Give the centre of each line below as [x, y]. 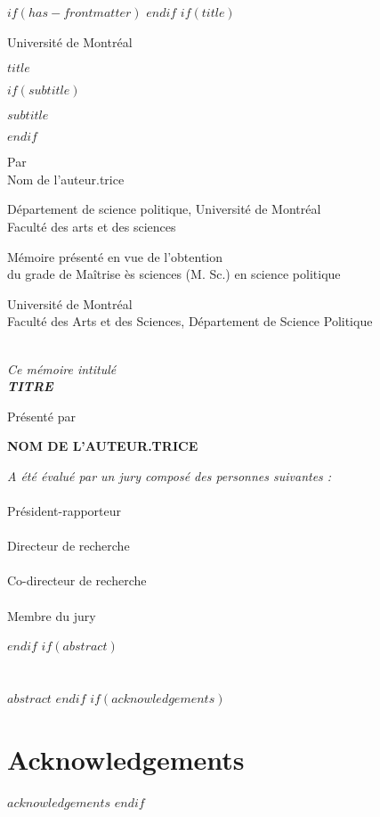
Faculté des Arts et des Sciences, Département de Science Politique [190, 321]
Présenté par [41, 416]
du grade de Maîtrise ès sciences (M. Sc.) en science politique [174, 274]
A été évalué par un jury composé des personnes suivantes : [170, 475]
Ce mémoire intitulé [62, 368]
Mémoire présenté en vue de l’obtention [115, 256]
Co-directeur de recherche [77, 580]
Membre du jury [52, 615]
